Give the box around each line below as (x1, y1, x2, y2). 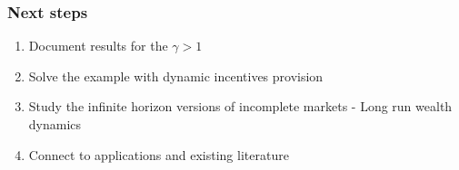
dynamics (28, 115, 82, 133)
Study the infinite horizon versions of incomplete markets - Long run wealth (28, 97, 453, 116)
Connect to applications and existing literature (28, 145, 289, 164)
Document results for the (28, 36, 168, 55)
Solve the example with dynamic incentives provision (28, 66, 324, 85)
